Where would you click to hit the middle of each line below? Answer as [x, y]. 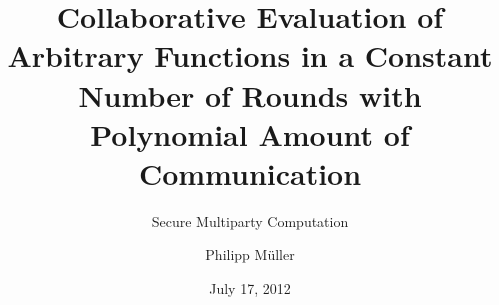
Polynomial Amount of [250, 133]
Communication [250, 172]
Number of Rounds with [250, 94]
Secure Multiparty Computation [250, 220]
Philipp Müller [250, 254]
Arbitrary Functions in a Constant [250, 55]
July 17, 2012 [250, 288]
